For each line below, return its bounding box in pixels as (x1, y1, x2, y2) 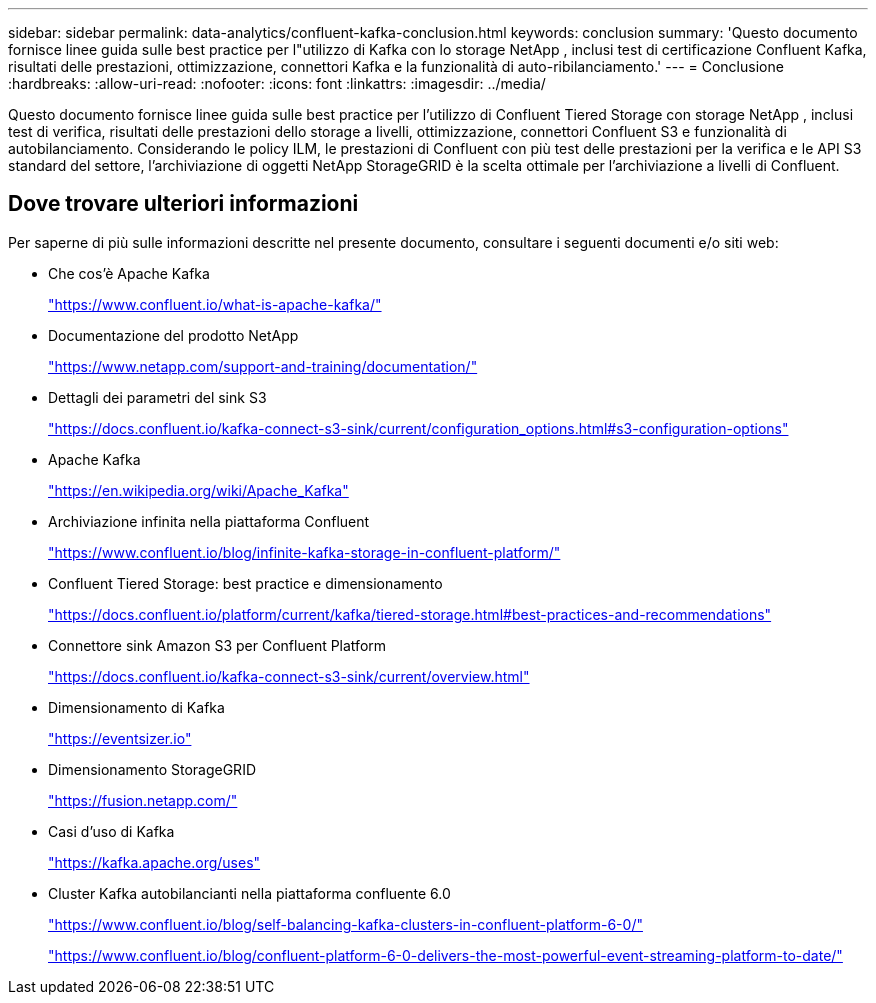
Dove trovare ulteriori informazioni (8, 191, 359, 217)
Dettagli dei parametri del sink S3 (48, 388, 267, 406)
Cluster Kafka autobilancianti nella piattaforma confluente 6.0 (48, 884, 451, 902)
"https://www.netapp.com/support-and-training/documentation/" (48, 357, 478, 375)
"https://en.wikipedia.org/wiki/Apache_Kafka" (48, 481, 349, 499)
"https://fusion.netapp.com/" (48, 791, 238, 809)
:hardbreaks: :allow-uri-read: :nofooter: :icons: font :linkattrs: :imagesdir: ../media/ (8, 75, 546, 92)
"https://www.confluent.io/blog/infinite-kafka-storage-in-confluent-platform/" (48, 543, 561, 561)
